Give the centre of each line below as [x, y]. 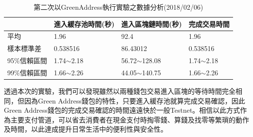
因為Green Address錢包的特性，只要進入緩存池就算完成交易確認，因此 [135, 100]
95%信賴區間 [27, 60]
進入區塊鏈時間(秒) [152, 24]
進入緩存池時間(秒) [84, 24]
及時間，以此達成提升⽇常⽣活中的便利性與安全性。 [86, 129]
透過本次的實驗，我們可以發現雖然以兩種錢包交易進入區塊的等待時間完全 [120, 91]
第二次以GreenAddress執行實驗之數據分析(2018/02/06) [118, 7]
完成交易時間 [209, 24]
